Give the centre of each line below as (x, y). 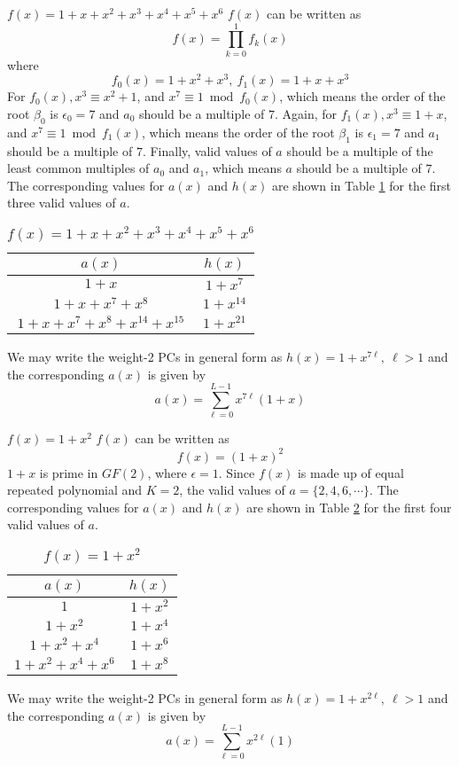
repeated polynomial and (75, 490)
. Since (237, 472)
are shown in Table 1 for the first (362, 185)
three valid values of (62, 203)
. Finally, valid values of (207, 150)
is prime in (69, 472)
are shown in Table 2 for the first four (349, 507)
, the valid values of (232, 490)
